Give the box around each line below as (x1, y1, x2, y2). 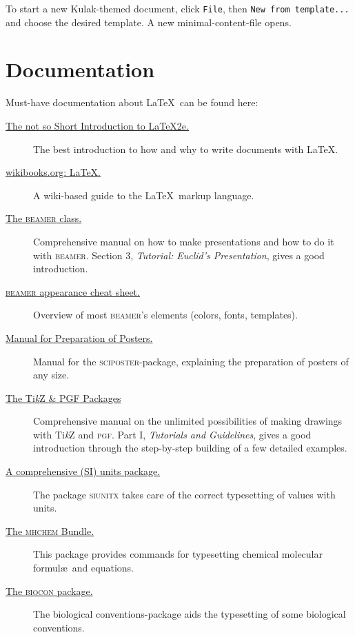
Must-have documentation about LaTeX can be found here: (6, 95, 258, 110)
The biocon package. (6, 583, 93, 598)
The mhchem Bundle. (6, 523, 94, 538)
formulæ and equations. (33, 560, 134, 575)
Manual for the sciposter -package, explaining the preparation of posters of (33, 354, 349, 368)
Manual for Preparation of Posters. (6, 330, 153, 345)
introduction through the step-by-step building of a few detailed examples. (33, 441, 347, 455)
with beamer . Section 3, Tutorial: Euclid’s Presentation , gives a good (33, 247, 325, 262)
